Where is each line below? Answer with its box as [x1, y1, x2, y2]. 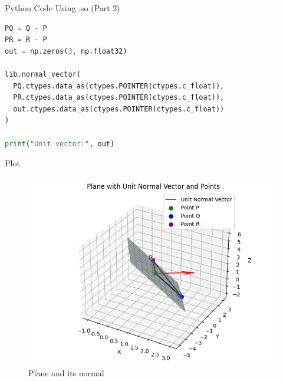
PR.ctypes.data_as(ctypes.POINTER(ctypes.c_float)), [13, 93, 225, 102]
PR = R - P [5, 35, 47, 44]
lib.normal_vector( [5, 70, 81, 78]
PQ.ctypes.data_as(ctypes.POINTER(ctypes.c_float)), [13, 81, 225, 90]
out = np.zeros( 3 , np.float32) [5, 47, 127, 55]
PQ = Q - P [5, 24, 47, 32]
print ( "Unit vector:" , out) [5, 139, 115, 148]
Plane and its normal [28, 367, 104, 379]
